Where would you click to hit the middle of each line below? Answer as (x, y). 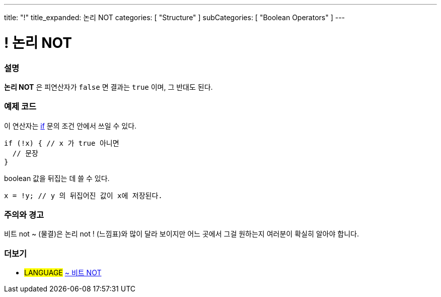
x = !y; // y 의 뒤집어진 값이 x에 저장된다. (83, 195)
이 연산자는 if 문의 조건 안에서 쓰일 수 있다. (70, 126)
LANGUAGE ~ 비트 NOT (63, 273)
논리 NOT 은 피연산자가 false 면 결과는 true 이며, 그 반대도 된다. (108, 87)
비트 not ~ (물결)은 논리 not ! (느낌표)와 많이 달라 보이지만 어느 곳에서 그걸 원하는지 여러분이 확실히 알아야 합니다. (181, 234)
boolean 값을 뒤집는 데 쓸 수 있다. (57, 178)
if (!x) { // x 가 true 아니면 (62, 143)
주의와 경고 (24, 215)
